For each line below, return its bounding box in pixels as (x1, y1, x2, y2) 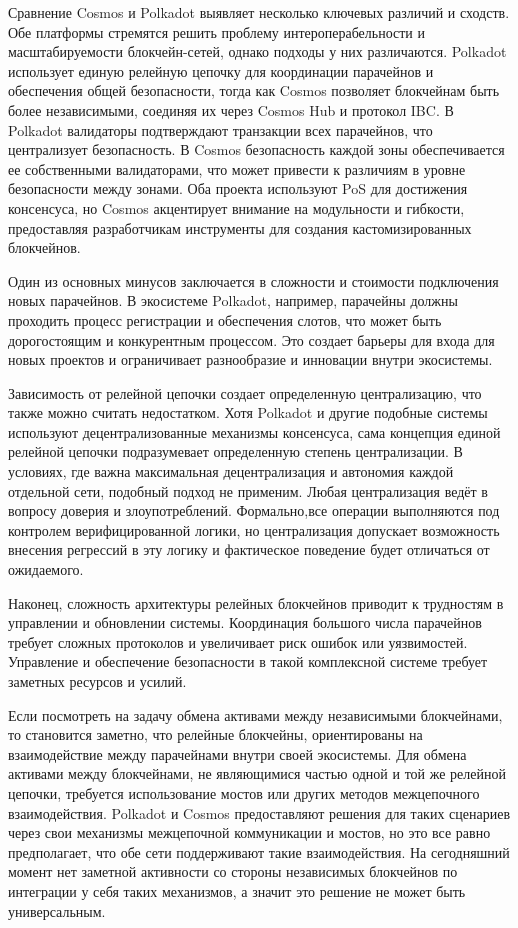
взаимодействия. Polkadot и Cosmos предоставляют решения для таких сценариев (8, 802, 511, 823)
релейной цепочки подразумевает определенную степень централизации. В (8, 441, 463, 462)
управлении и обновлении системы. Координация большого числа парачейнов (8, 612, 482, 633)
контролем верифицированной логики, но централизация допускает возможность (8, 519, 500, 540)
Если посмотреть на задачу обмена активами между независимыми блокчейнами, (8, 704, 503, 725)
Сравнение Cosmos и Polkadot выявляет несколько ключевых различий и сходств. (8, 2, 510, 22)
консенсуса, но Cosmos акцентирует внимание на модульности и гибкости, (8, 197, 465, 218)
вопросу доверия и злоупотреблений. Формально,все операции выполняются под (8, 500, 500, 521)
